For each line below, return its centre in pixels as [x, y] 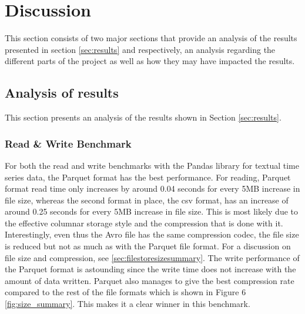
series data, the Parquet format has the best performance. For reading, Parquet [148, 177]
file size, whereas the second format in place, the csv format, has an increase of [147, 200]
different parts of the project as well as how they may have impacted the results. [150, 61]
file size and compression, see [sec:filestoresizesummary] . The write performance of [152, 257]
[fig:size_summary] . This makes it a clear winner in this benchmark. [128, 304]
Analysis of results [62, 93]
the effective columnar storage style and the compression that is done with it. [144, 223]
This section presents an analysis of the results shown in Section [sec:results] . [143, 117]
